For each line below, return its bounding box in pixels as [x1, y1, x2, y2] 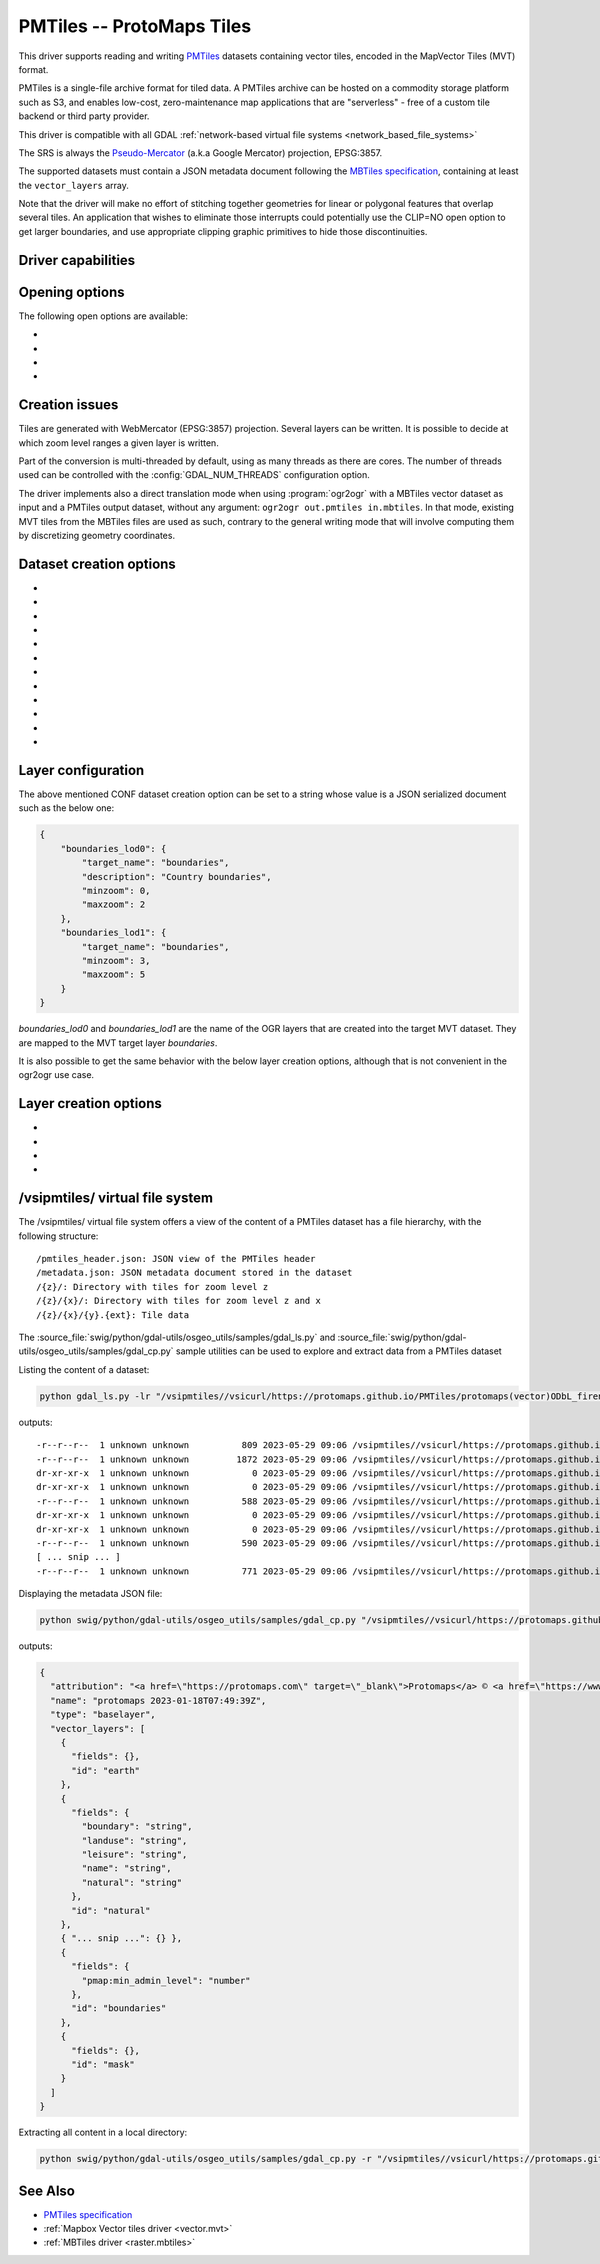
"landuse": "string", [81, 1835, 188, 1846]
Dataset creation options [18, 555, 177, 572]
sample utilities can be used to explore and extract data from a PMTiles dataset [175, 1345, 502, 1357]
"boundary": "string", [81, 1821, 194, 1832]
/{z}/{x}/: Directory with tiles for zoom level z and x [36, 1295, 322, 1307]
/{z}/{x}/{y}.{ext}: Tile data [36, 1309, 190, 1320]
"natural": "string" [81, 1876, 183, 1888]
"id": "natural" [71, 1905, 151, 1916]
